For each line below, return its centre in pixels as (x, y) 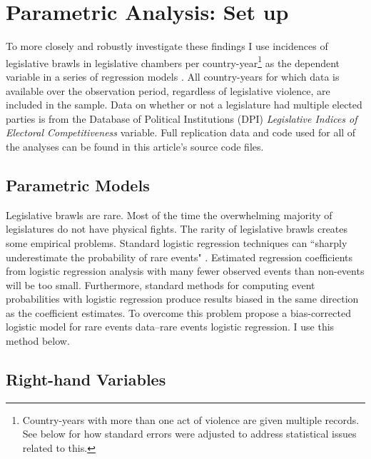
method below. (38, 341)
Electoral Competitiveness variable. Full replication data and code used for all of (181, 132)
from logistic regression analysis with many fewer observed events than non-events (185, 271)
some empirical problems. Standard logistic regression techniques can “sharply (177, 242)
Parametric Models (78, 185)
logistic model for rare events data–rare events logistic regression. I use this (170, 327)
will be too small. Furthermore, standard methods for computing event (161, 284)
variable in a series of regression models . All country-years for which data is (173, 76)
